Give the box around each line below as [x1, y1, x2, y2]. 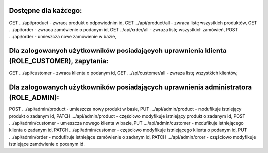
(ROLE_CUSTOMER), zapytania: [9, 57, 109, 65]
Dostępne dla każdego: [9, 6, 82, 15]
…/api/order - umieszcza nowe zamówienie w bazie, [9, 34, 116, 40]
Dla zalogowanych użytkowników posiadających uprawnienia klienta [9, 47, 227, 55]
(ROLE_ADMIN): [9, 93, 59, 102]
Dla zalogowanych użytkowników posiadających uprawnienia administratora [9, 83, 252, 91]
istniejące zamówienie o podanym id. [9, 141, 85, 147]
